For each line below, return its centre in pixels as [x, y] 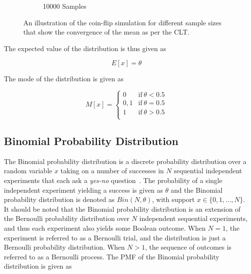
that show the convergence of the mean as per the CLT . [107, 32]
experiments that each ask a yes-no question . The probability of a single [113, 180]
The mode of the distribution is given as [64, 79]
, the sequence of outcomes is [188, 247]
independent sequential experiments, [193, 218]
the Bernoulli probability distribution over [67, 218]
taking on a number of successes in [112, 171]
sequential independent [208, 171]
